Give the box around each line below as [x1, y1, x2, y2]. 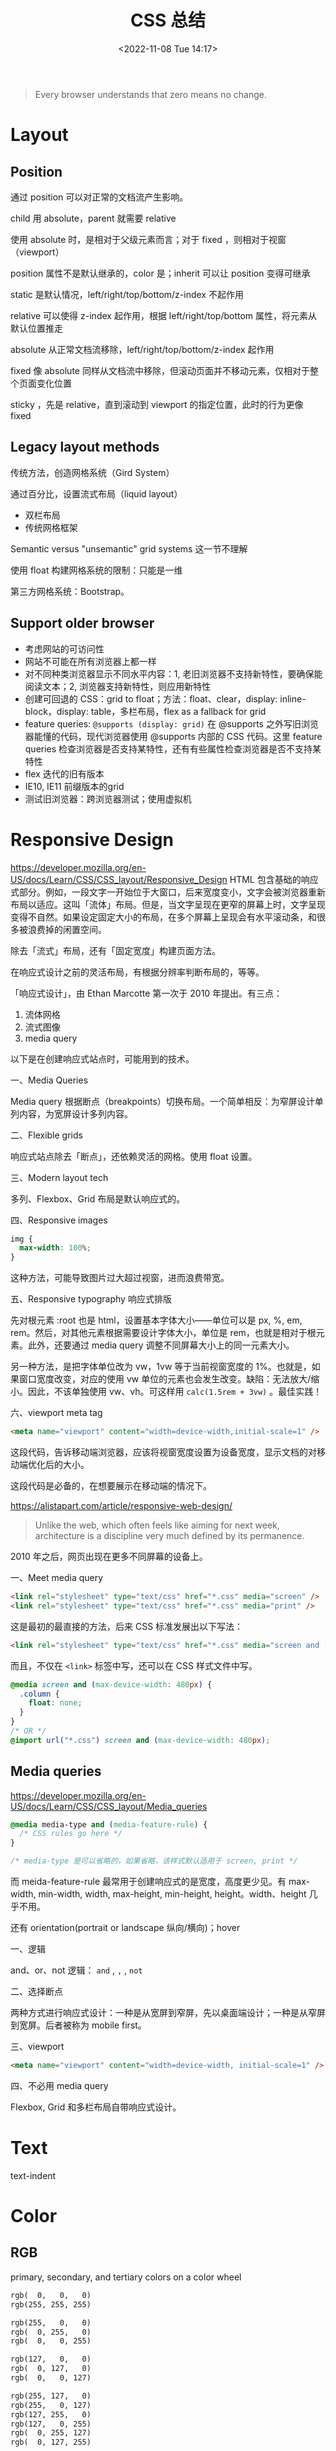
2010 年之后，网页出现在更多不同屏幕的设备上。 [10, 1551, 208, 1562]
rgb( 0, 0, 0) [10, 2290, 92, 2300]
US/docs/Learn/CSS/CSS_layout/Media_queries [10, 1800, 208, 1812]
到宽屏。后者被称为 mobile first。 [10, 2019, 147, 2031]
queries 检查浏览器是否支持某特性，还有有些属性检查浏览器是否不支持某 [24, 742, 322, 755]
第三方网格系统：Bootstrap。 [10, 585, 130, 597]
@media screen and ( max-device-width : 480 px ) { [10, 1679, 213, 1690]
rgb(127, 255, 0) [10, 2409, 92, 2420]
